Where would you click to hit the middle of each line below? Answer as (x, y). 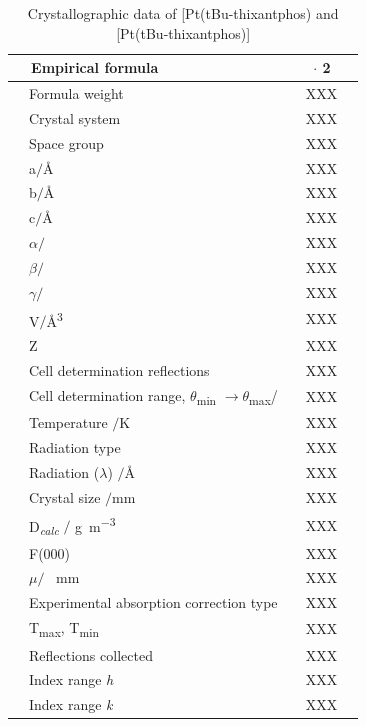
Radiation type (74, 447)
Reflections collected (90, 654)
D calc (43, 527)
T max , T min (63, 628)
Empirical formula (95, 67)
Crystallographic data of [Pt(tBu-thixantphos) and (183, 13)
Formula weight (76, 93)
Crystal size (64, 496)
